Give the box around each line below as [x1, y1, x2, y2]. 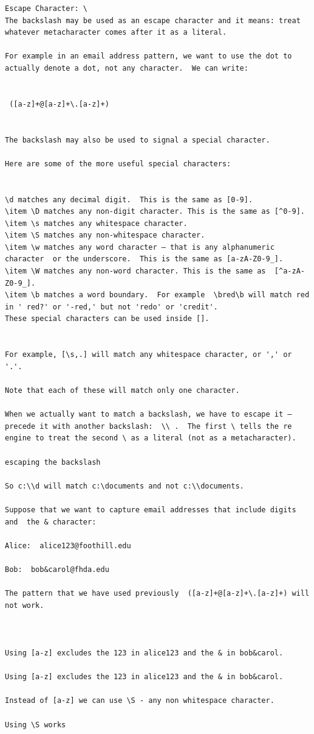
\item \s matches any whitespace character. [5, 219, 188, 228]
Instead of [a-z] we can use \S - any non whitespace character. [5, 696, 275, 705]
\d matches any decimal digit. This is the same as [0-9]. [5, 195, 253, 204]
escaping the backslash [5, 457, 101, 467]
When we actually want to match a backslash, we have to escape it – [5, 410, 292, 419]
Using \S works [5, 720, 66, 729]
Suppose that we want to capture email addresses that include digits [5, 505, 296, 514]
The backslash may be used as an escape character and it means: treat [5, 16, 301, 25]
